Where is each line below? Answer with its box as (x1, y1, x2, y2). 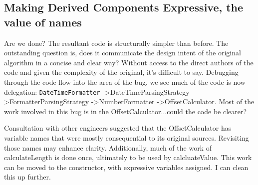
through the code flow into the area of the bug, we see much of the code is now (4, 76, 246, 87)
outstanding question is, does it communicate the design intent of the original (4, 47, 241, 58)
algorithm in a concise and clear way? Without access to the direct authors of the (4, 57, 254, 67)
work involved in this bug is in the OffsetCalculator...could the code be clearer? (4, 106, 247, 116)
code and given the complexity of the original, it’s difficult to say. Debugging (4, 67, 239, 77)
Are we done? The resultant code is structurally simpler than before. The (4, 37, 229, 48)
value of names (4, 14, 82, 29)
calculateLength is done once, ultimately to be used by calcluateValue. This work (4, 152, 252, 163)
